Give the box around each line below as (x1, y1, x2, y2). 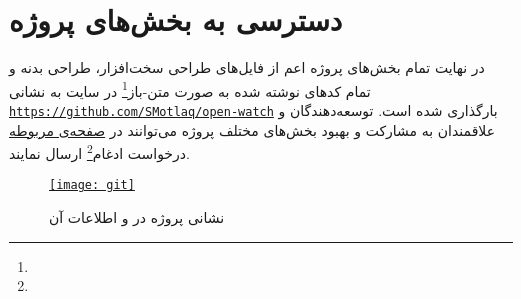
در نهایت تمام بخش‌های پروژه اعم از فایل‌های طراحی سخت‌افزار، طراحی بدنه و (9, 57, 485, 78)
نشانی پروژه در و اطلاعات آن (49, 207, 225, 228)
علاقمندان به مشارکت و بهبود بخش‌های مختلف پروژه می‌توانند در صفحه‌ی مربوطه (9, 119, 496, 140)
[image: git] (49, 178, 135, 193)
